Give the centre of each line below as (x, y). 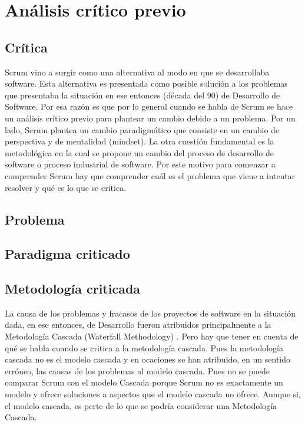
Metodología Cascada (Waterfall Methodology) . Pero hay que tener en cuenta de (152, 336)
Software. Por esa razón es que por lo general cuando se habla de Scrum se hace (149, 106)
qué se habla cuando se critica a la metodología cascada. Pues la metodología (144, 347)
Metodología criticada (73, 289)
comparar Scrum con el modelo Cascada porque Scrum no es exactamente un (144, 382)
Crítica (26, 47)
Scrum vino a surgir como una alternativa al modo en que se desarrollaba (137, 72)
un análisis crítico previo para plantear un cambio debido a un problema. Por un (150, 118)
